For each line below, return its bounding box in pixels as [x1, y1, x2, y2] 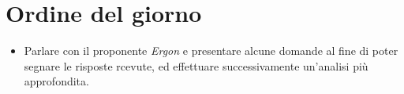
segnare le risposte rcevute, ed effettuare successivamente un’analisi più [24, 57, 368, 74]
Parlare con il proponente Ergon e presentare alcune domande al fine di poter [24, 42, 398, 59]
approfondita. [24, 73, 89, 89]
